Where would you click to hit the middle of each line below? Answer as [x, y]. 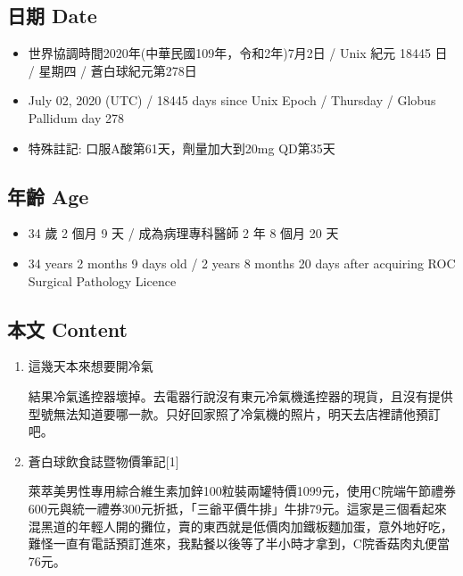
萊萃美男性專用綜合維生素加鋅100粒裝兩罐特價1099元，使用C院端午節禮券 [242, 491]
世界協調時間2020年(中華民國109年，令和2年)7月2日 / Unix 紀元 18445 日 [238, 53]
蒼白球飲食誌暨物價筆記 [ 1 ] [103, 461]
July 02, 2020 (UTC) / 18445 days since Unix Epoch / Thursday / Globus [232, 100]
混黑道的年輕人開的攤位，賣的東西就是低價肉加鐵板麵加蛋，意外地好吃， [240, 526]
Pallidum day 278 [76, 117]
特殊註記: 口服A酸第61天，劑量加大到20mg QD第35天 [182, 148]
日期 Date [52, 16]
